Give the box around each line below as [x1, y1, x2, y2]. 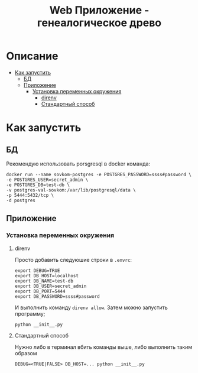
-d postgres [6, 197, 35, 203]
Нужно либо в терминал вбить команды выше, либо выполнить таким [14, 343, 193, 351]
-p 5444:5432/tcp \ [6, 192, 54, 198]
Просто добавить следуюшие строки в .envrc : [14, 256, 132, 263]
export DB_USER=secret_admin [14, 283, 87, 289]
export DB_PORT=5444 [14, 288, 66, 294]
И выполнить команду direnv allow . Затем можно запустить [14, 304, 168, 311]
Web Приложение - [49, 4, 150, 17]
